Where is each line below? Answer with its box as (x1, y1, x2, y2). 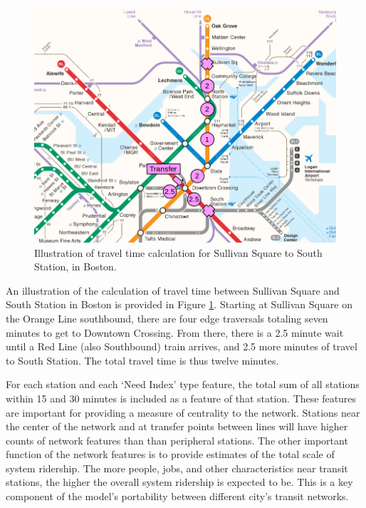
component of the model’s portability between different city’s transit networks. (6, 489, 349, 504)
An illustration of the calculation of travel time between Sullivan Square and (6, 283, 340, 298)
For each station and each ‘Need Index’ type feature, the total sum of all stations (6, 377, 360, 392)
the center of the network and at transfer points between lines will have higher (6, 419, 348, 434)
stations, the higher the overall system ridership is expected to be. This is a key (6, 474, 353, 489)
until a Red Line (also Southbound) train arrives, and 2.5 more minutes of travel (6, 339, 357, 354)
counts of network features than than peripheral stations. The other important (6, 432, 348, 447)
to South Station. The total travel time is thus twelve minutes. (6, 352, 279, 367)
